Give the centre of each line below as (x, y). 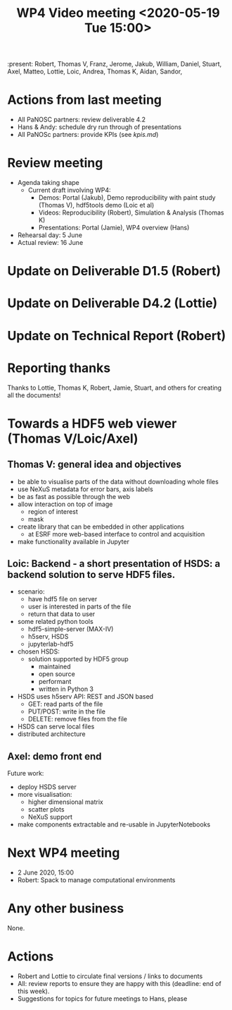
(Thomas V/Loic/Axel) (73, 438)
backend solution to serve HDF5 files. (91, 574)
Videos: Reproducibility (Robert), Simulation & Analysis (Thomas (131, 212)
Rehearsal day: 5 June (50, 235)
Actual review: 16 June (50, 243)
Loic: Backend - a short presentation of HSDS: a (114, 564)
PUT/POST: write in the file (66, 711)
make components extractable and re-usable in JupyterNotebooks (114, 824)
